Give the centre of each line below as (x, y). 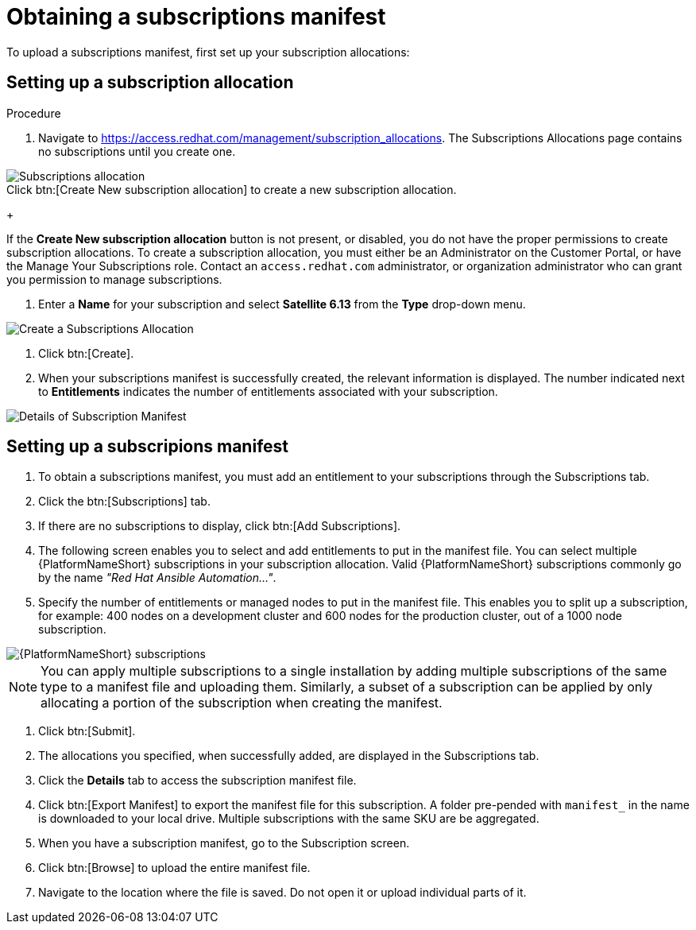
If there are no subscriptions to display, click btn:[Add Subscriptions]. (220, 526)
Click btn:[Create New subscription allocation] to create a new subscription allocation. (232, 189)
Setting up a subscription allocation (150, 83)
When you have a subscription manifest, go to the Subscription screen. (224, 843)
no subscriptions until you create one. (137, 151)
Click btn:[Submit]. (87, 731)
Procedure (34, 113)
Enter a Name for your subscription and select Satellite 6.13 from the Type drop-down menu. (282, 304)
